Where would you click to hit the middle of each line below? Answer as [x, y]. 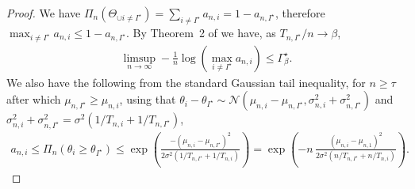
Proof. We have [44, 13]
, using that [148, 99]
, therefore [300, 13]
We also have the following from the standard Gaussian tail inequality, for [186, 82]
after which [34, 99]
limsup [140, 58]
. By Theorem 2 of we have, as [201, 32]
